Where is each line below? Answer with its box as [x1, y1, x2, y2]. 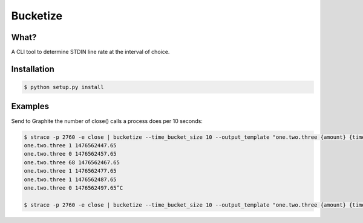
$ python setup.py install [24, 84, 104, 91]
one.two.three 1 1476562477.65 [24, 167, 117, 175]
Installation [11, 64, 54, 74]
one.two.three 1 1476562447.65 [24, 142, 117, 148]
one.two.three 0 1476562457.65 [24, 150, 117, 158]
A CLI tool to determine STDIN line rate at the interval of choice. [11, 48, 170, 56]
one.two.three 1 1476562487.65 [24, 176, 117, 183]
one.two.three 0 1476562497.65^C [24, 184, 123, 191]
